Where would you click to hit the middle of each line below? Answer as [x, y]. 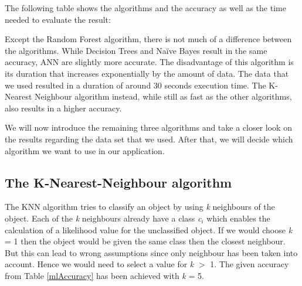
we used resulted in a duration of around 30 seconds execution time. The [135, 85]
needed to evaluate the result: [58, 19]
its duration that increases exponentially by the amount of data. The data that [147, 73]
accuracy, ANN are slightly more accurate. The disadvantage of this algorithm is [149, 62]
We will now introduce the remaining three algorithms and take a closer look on [148, 127]
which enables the [238, 218]
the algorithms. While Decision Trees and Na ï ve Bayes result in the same [136, 50]
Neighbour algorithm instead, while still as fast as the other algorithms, [163, 96]
